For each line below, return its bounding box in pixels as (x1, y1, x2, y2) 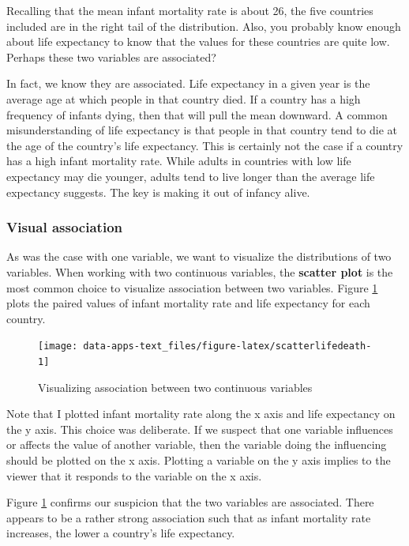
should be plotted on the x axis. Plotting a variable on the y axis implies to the (6, 452, 391, 468)
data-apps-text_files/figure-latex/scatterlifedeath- (83, 341, 372, 352)
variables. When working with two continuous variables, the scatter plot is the (6, 263, 393, 280)
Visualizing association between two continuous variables (38, 378, 313, 395)
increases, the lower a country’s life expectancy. (6, 525, 235, 541)
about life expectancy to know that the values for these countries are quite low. (6, 33, 390, 50)
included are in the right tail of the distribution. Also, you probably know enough (6, 17, 401, 34)
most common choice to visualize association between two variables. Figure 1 (6, 279, 378, 296)
